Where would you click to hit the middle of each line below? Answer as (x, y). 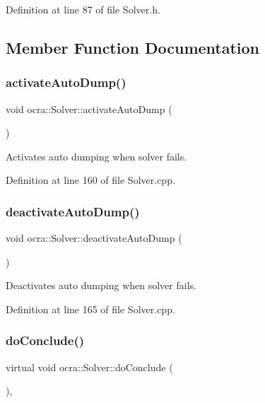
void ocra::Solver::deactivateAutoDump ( (94, 238)
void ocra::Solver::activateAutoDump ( (89, 109)
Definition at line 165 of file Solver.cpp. (90, 309)
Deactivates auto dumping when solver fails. (101, 285)
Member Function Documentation (133, 47)
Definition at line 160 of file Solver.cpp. (90, 180)
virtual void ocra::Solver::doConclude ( (89, 367)
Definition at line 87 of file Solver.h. (83, 9)
